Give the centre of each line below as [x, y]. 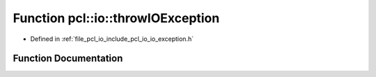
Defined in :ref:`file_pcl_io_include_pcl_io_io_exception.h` [112, 39]
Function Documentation [68, 59]
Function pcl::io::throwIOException [116, 18]
